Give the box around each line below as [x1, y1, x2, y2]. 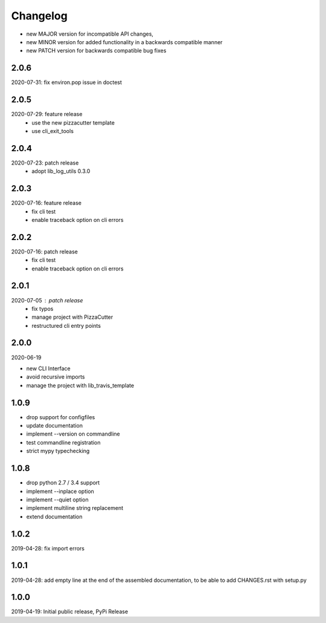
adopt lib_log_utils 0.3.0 [31, 168, 91, 175]
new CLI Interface [26, 365, 71, 372]
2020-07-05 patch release [11, 296, 83, 304]
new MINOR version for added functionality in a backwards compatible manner [26, 38, 223, 45]
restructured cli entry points [31, 322, 101, 329]
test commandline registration [26, 439, 101, 446]
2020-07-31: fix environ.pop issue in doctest [11, 79, 122, 86]
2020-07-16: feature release [11, 200, 81, 207]
